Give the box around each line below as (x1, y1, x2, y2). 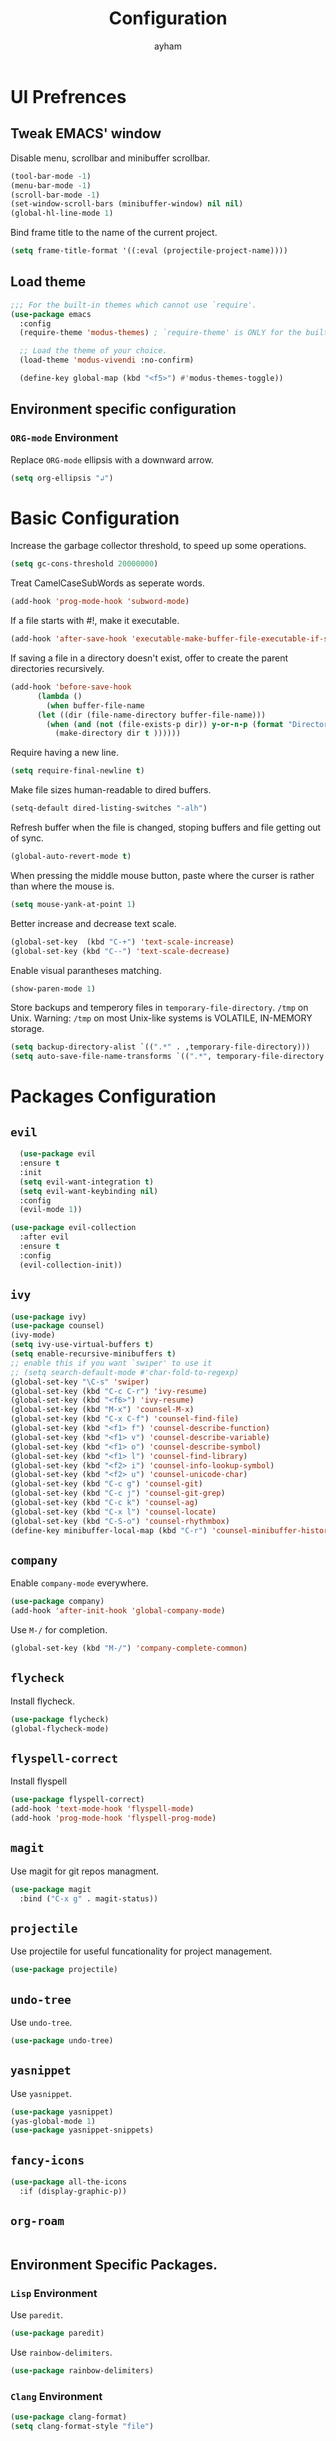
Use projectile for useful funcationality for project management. (10, 1945, 273, 1957)
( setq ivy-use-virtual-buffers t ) (10, 1340, 155, 1350)
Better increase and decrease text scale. (10, 917, 177, 929)
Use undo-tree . (10, 2017, 73, 2028)
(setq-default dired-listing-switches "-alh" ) (10, 803, 208, 814)
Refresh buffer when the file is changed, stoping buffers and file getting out (10, 822, 322, 834)
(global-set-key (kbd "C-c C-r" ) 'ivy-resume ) (10, 1386, 208, 1396)
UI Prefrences (10, 85, 127, 108)
